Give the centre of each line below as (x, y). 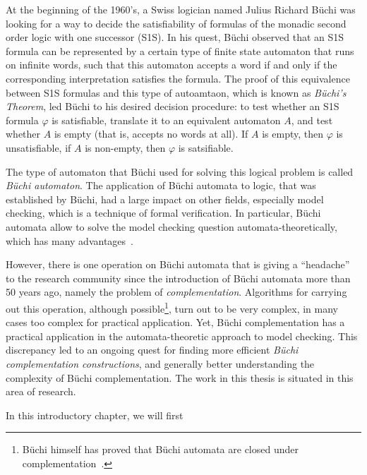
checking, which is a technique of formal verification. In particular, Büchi (163, 213)
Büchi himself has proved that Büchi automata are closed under (160, 449)
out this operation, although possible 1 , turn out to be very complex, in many (172, 307)
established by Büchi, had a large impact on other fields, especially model (165, 199)
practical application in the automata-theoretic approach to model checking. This (182, 336)
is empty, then (293, 134)
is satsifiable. (206, 147)
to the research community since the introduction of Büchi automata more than (178, 278)
